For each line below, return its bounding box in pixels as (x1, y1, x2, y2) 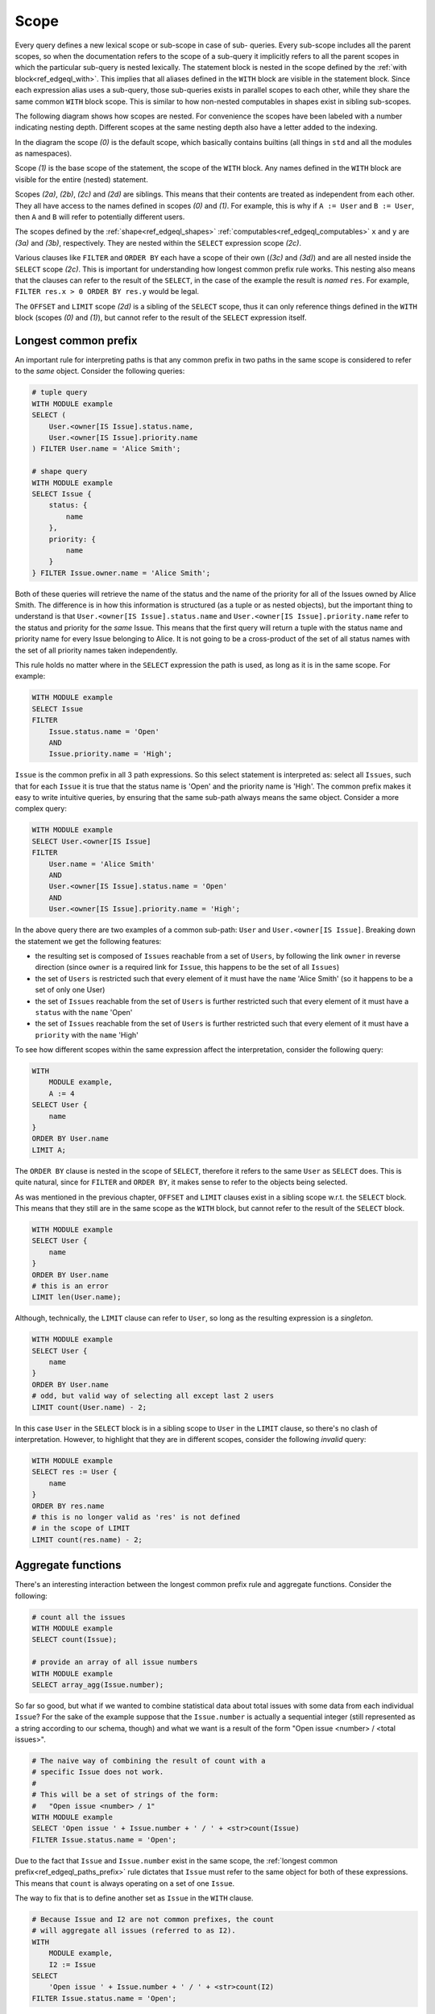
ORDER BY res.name (31, 1501, 105, 1510)
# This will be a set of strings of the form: (31, 1790, 219, 1800)
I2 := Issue (48, 1960, 97, 1969)
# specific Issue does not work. (31, 1767, 164, 1776)
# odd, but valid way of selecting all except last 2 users (31, 1391, 275, 1401)
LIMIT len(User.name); (31, 1293, 122, 1302)
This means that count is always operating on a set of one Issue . (14, 1878, 235, 1888)
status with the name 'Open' (35, 1007, 133, 1017)
